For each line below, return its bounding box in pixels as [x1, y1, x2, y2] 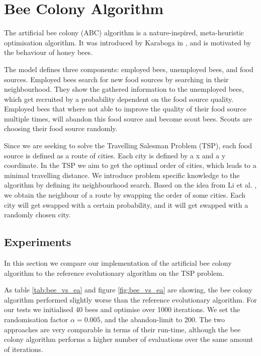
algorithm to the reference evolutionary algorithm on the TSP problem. [4, 267, 224, 278]
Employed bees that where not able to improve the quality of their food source [4, 103, 246, 114]
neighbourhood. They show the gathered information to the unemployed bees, [4, 84, 244, 94]
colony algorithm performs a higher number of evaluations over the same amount [4, 334, 253, 344]
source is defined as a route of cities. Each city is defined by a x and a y [4, 150, 226, 160]
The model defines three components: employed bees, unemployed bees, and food [4, 64, 253, 74]
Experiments [4, 234, 71, 250]
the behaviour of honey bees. [4, 47, 93, 57]
